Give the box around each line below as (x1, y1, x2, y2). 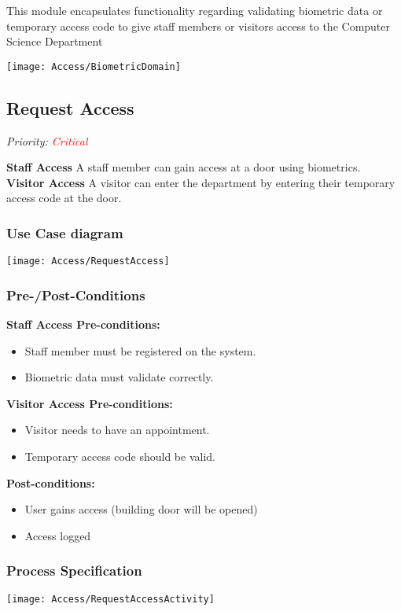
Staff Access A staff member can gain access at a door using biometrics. (6, 159, 361, 175)
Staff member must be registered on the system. (24, 342, 256, 359)
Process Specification (6, 561, 142, 580)
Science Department (6, 33, 103, 50)
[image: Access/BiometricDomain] (6, 61, 181, 72)
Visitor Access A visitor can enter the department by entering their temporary (6, 174, 395, 190)
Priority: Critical (6, 132, 88, 149)
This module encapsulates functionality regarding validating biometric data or (6, 2, 383, 18)
